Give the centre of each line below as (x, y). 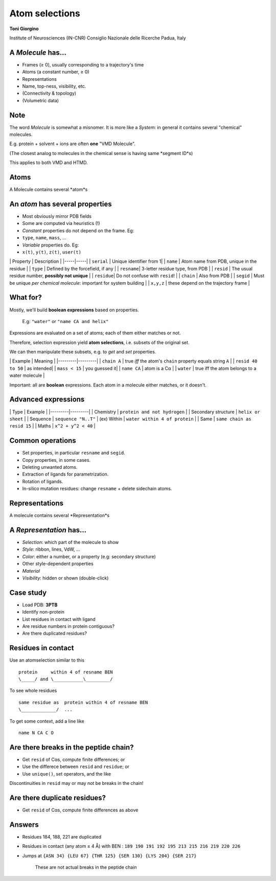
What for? (26, 297)
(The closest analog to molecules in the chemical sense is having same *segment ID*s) (101, 153)
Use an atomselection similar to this (47, 660)
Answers (24, 824)
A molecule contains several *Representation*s (60, 515)
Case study (28, 592)
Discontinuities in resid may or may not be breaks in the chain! (76, 783)
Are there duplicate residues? (58, 798)
